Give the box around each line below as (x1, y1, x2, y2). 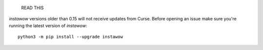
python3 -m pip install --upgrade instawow (18, 34, 123, 40)
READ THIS (21, 5, 44, 11)
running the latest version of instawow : (9, 22, 87, 29)
